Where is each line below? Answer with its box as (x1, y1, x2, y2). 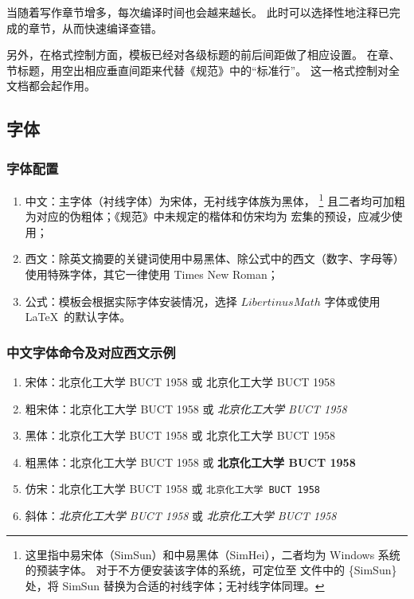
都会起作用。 (28, 77, 96, 94)
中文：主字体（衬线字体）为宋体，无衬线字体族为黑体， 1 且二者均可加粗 (25, 190, 405, 209)
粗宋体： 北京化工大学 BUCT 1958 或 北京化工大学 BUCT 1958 (25, 400, 347, 417)
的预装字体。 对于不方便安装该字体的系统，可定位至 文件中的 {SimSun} (25, 562, 397, 578)
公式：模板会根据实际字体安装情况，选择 (25, 292, 237, 309)
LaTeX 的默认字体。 (25, 308, 131, 325)
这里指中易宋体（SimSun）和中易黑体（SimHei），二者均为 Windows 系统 (25, 546, 400, 562)
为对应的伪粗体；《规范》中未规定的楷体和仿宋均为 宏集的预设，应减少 (25, 208, 392, 225)
